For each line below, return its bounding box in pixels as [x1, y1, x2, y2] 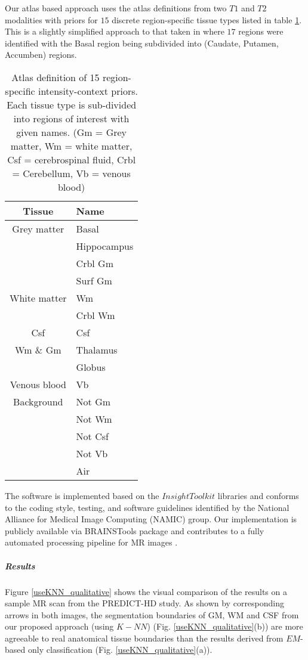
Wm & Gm [15, 342, 61, 357]
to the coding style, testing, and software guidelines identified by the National [5, 501, 289, 513]
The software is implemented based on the [5, 489, 159, 501]
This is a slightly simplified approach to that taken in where [5, 25, 224, 38]
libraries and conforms [217, 489, 299, 501]
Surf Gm [76, 273, 112, 287]
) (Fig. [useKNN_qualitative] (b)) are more [147, 620, 303, 633]
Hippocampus [76, 238, 134, 253]
